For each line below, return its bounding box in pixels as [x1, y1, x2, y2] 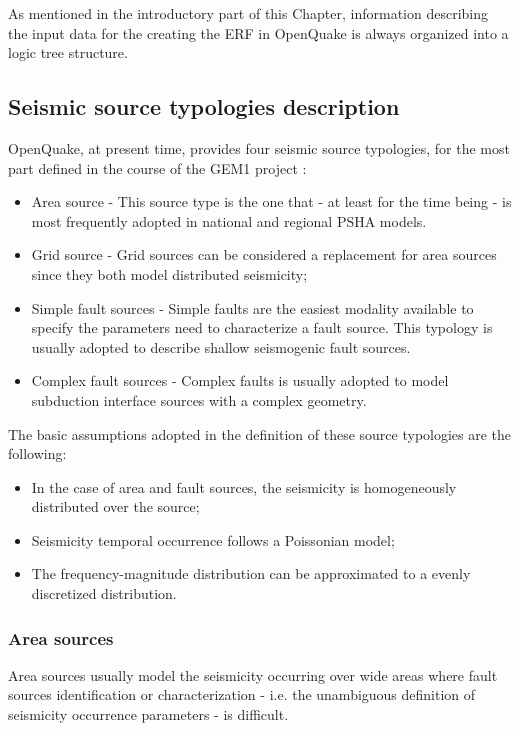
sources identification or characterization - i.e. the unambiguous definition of [8, 684, 476, 705]
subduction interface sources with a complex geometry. [31, 389, 367, 410]
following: [8, 443, 67, 464]
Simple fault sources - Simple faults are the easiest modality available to [31, 297, 474, 318]
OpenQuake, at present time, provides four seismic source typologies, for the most [8, 137, 510, 158]
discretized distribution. [31, 583, 177, 604]
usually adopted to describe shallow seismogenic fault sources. [31, 336, 411, 357]
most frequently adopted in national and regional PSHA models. [31, 210, 427, 231]
